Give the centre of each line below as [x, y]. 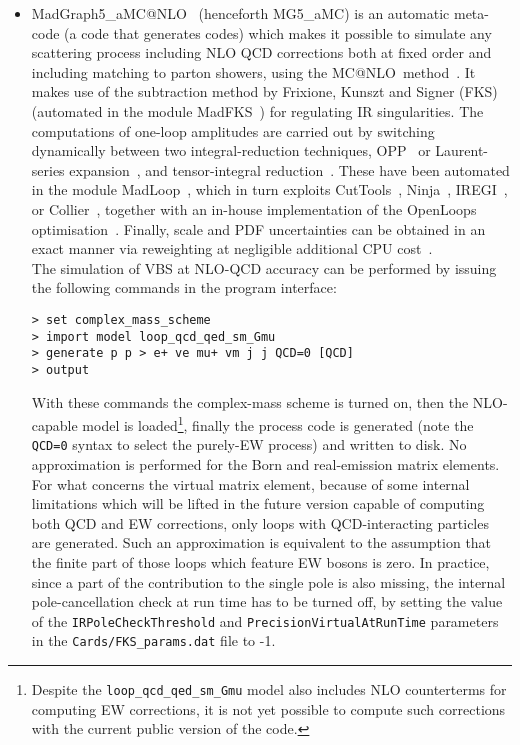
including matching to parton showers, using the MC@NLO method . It [253, 71]
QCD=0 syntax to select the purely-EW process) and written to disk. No [249, 444]
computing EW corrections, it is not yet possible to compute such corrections [268, 708]
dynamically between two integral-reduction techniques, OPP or [231, 150]
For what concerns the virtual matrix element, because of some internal [250, 483]
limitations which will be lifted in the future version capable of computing [258, 503]
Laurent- [462, 150]
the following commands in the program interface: [184, 287]
